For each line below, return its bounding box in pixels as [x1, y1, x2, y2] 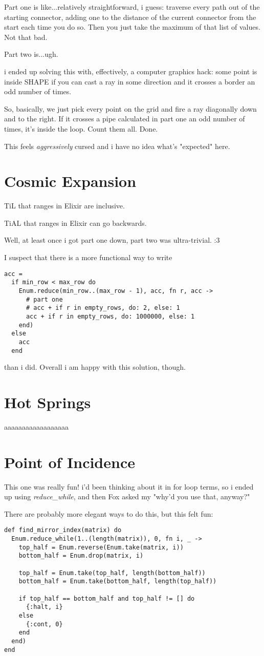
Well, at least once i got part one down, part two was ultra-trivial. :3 [4, 235, 220, 245]
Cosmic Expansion [4, 171, 137, 192]
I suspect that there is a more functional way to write [4, 252, 172, 263]
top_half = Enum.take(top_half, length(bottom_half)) [18, 569, 206, 577]
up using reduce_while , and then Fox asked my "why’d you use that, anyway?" [4, 491, 250, 502]
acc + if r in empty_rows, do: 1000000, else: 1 [26, 312, 195, 320]
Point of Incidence [4, 451, 135, 472]
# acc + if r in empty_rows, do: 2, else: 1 [26, 304, 180, 312]
